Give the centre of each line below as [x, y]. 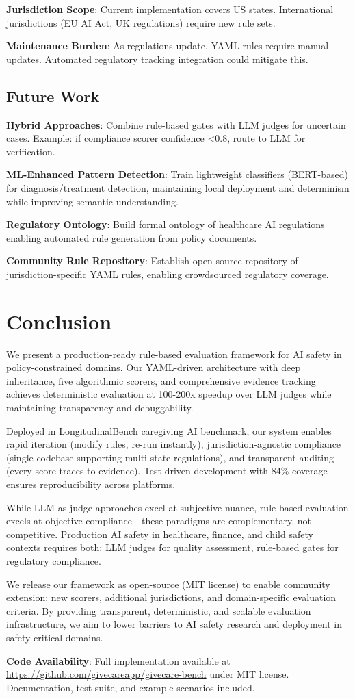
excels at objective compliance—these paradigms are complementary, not [159, 521]
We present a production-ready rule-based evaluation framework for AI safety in [174, 354]
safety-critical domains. [55, 637]
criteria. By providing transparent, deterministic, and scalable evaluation [159, 610]
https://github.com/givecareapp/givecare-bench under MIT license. [148, 674]
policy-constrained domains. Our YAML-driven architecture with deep [154, 367]
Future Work [53, 96]
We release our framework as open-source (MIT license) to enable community [168, 584]
